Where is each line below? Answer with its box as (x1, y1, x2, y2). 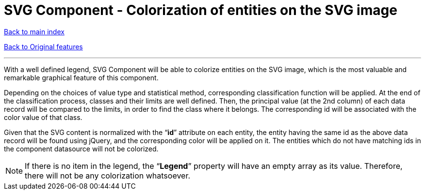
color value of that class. (4, 113, 82, 121)
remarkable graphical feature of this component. (4, 73, 159, 82)
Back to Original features (4, 42, 83, 51)
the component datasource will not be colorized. (4, 144, 159, 153)
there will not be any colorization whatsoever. (25, 170, 191, 180)
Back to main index (4, 27, 65, 36)
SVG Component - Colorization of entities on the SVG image (4, 2, 397, 18)
